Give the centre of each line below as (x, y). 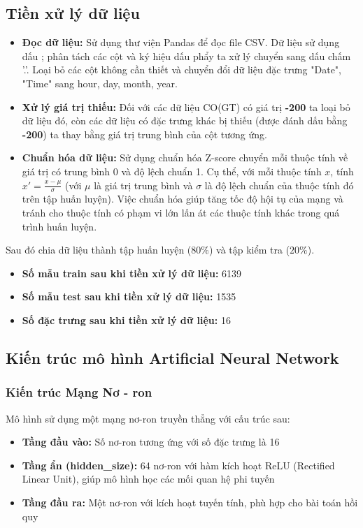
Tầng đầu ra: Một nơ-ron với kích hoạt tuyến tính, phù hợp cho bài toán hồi (190, 502)
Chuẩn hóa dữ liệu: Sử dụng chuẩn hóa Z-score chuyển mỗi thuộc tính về (185, 157)
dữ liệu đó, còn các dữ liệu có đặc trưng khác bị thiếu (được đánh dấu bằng (185, 120)
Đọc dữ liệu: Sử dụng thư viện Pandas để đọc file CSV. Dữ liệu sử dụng (181, 42)
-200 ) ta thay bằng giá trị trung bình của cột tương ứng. (144, 134)
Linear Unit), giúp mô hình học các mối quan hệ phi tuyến (148, 479)
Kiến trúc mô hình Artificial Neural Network (172, 357)
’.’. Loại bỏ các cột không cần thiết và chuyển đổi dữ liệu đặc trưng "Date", (181, 69)
